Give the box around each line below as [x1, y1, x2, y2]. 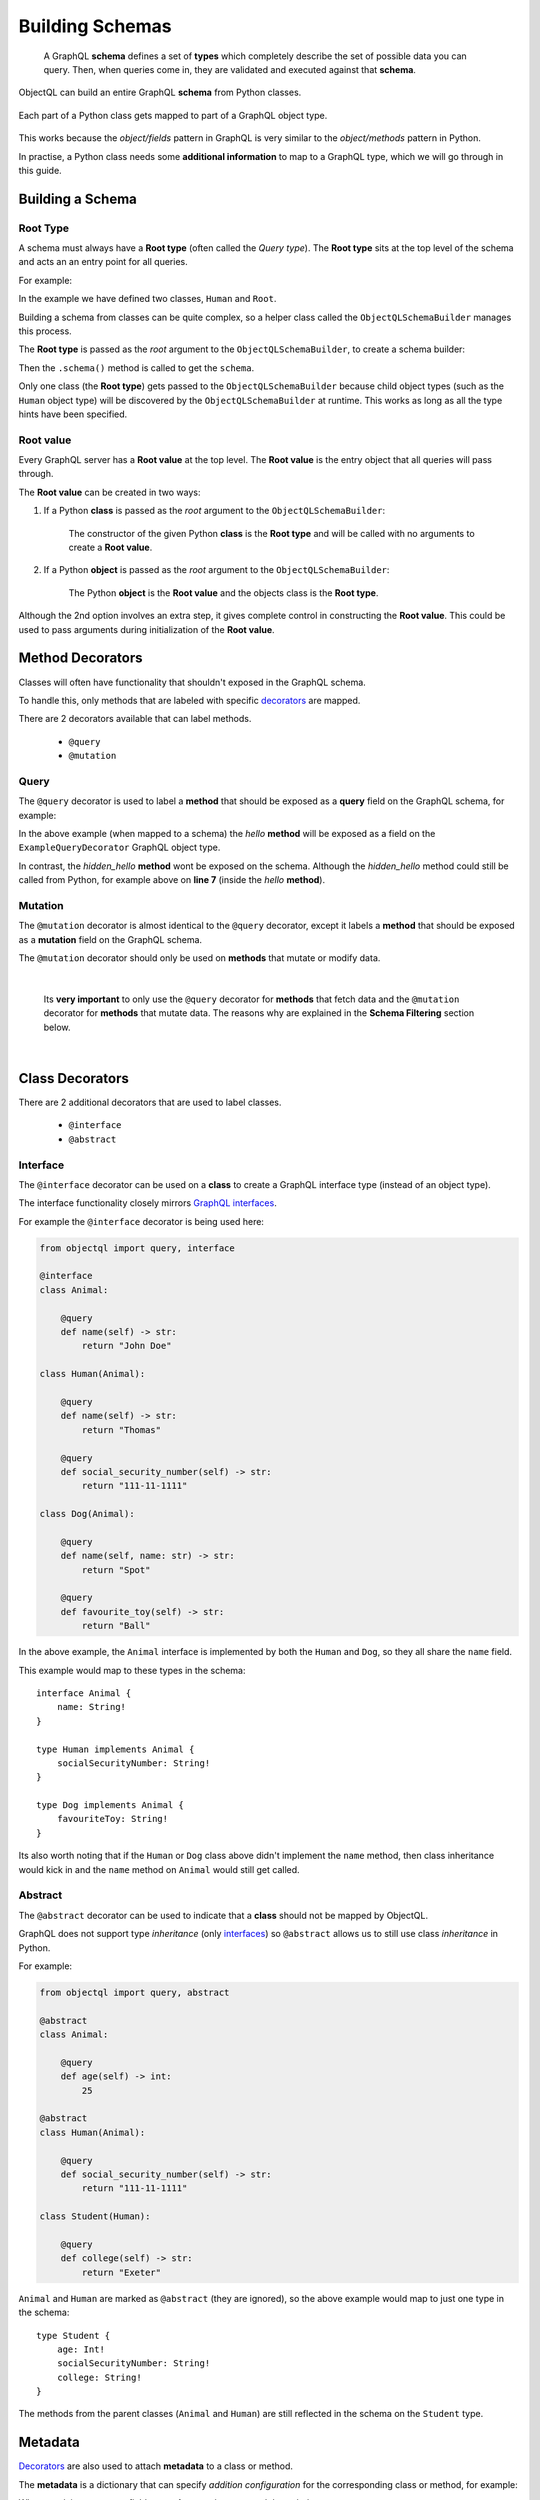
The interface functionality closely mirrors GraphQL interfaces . [18, 1197, 277, 1209]
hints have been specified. [18, 408, 128, 420]
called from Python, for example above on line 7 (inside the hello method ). [18, 874, 325, 886]
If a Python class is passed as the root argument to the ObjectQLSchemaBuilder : [43, 505, 385, 517]
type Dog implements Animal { [36, 1800, 185, 1811]
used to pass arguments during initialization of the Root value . [18, 623, 275, 635]
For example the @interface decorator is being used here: [18, 1215, 265, 1227]
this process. [18, 325, 72, 337]
